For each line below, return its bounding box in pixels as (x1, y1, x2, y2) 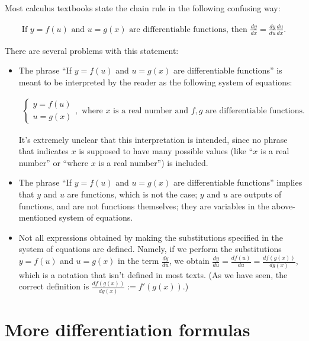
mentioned (18, 211, 57, 224)
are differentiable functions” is (173, 64, 282, 77)
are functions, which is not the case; (67, 187, 198, 200)
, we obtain (169, 254, 210, 267)
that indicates (18, 145, 69, 157)
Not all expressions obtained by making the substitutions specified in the (18, 231, 284, 243)
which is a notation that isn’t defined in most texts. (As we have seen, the (18, 268, 288, 281)
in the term (118, 254, 159, 267)
